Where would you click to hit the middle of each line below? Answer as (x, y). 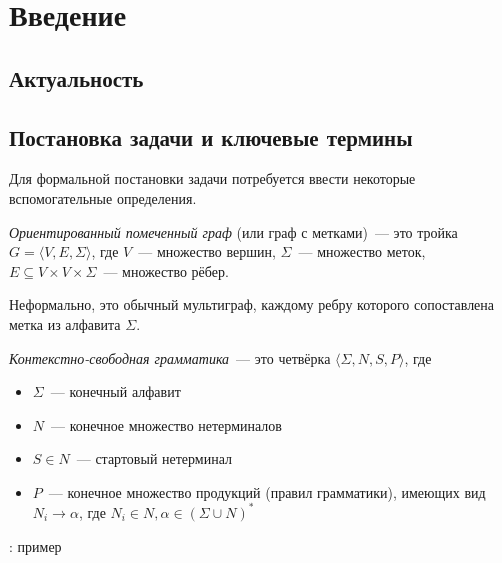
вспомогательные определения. (103, 197)
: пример (35, 545)
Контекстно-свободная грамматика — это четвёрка (170, 357)
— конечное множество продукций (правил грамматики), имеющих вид (267, 491)
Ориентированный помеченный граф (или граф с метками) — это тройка (233, 231)
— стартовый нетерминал (154, 458)
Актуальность (76, 77)
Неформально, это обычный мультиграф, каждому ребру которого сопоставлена (252, 304)
